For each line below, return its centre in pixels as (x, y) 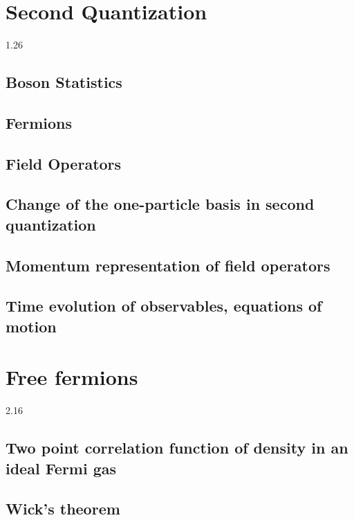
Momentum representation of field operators (168, 265)
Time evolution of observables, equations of (164, 306)
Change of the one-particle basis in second (160, 204)
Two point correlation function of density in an (177, 448)
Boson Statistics (64, 82)
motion (31, 326)
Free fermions (72, 377)
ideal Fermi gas (61, 468)
